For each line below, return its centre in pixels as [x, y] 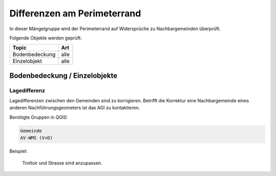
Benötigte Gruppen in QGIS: [39, 117]
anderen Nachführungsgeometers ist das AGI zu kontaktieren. [75, 108]
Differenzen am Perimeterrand [75, 13]
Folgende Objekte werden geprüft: [45, 38]
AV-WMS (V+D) [37, 138]
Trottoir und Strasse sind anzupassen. [62, 163]
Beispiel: [18, 151]
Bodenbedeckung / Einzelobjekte [63, 75]
